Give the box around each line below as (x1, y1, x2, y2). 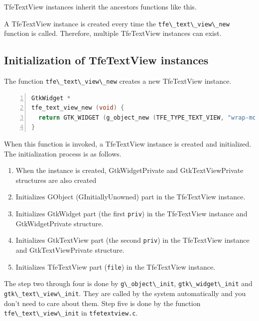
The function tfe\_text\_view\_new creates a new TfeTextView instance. (4, 76, 232, 86)
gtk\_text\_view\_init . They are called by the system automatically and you (4, 288, 246, 298)
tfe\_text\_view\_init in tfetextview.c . (4, 308, 138, 318)
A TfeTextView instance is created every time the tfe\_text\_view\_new (4, 18, 230, 28)
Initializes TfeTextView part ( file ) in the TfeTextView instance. (15, 261, 216, 272)
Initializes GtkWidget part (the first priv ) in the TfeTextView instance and (15, 208, 248, 219)
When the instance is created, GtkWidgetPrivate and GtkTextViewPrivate (15, 165, 244, 175)
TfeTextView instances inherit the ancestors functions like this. (4, 1, 197, 11)
